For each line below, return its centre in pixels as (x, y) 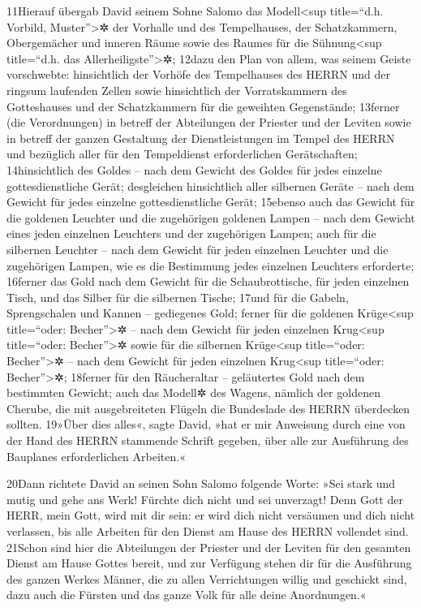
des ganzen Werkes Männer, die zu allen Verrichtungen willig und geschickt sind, (207, 578)
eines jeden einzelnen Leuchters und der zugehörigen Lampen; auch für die (191, 233)
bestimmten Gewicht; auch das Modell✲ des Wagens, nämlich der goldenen (193, 392)
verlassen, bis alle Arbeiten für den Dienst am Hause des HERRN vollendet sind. (208, 531)
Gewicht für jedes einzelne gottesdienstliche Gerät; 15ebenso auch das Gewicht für (211, 202)
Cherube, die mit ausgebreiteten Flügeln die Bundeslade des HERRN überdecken (208, 408)
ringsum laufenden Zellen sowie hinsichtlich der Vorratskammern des (177, 90)
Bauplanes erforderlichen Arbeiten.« (96, 456)
